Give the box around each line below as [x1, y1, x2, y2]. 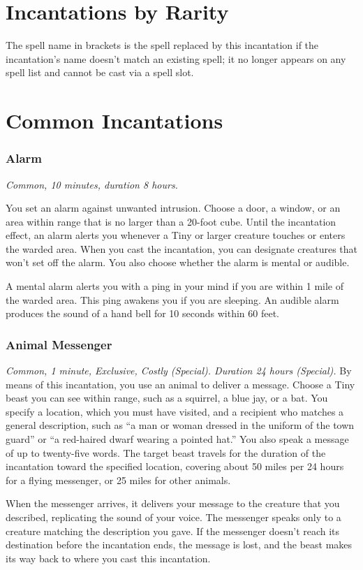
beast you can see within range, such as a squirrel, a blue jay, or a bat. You [6, 390, 328, 405]
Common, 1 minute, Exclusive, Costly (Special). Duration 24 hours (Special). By [6, 363, 352, 378]
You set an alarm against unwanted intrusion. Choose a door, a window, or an [6, 200, 341, 215]
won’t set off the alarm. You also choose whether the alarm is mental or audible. [6, 255, 350, 270]
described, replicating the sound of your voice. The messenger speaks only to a [6, 510, 341, 524]
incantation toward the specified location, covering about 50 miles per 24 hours [6, 459, 344, 474]
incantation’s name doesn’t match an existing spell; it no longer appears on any [6, 51, 346, 66]
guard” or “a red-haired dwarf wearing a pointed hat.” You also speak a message [6, 432, 349, 446]
